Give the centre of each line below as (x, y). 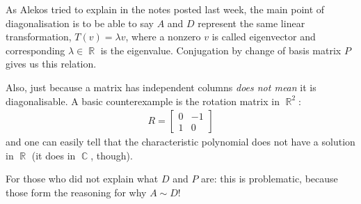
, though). (112, 155)
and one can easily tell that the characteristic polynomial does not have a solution (180, 142)
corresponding (35, 50)
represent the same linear (251, 23)
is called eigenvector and (264, 37)
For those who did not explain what (82, 179)
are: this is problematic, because (270, 179)
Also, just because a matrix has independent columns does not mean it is (161, 87)
